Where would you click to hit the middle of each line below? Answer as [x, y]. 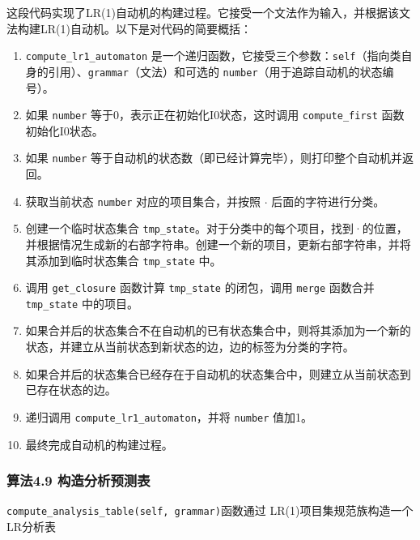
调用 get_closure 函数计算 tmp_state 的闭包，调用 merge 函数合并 [200, 287]
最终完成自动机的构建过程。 [99, 444]
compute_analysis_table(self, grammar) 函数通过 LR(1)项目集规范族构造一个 [210, 510]
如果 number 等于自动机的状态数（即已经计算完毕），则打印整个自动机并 [214, 158]
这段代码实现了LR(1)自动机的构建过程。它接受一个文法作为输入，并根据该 [203, 12]
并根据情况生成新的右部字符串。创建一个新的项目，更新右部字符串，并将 [218, 244]
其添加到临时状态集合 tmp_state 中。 [123, 260]
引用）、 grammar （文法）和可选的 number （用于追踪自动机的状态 [215, 71]
